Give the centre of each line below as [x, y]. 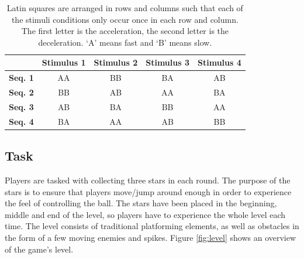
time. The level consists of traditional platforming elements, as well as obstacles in [152, 226]
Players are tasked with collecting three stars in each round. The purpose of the [148, 180]
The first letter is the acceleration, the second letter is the [125, 31]
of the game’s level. [39, 249]
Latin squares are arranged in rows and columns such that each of [125, 8]
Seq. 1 [21, 78]
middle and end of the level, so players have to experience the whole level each [145, 214]
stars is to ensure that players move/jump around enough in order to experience [148, 191]
